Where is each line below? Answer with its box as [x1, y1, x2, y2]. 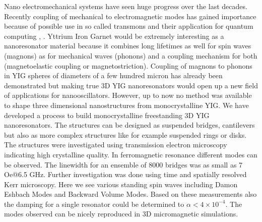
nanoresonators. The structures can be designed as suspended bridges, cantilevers [4, 120, 255, 130]
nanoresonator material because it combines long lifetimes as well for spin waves [4, 40, 251, 51]
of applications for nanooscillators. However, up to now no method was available [4, 90, 252, 100]
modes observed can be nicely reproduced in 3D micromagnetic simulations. [4, 208, 238, 219]
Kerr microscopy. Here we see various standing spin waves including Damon [4, 179, 238, 189]
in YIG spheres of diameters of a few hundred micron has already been [4, 70, 223, 81]
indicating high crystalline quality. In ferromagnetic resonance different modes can [4, 149, 257, 159]
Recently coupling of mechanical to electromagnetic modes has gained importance [4, 11, 256, 21]
